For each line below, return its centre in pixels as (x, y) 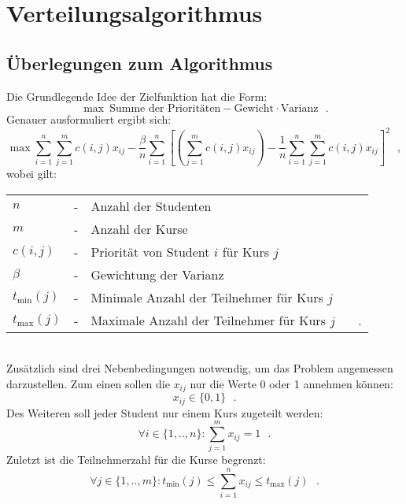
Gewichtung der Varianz (157, 274)
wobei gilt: (31, 173)
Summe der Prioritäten (165, 109)
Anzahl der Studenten (151, 206)
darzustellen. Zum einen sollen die (88, 383)
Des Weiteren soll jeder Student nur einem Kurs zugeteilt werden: (165, 412)
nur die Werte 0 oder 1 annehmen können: (292, 383)
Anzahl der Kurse (139, 228)
